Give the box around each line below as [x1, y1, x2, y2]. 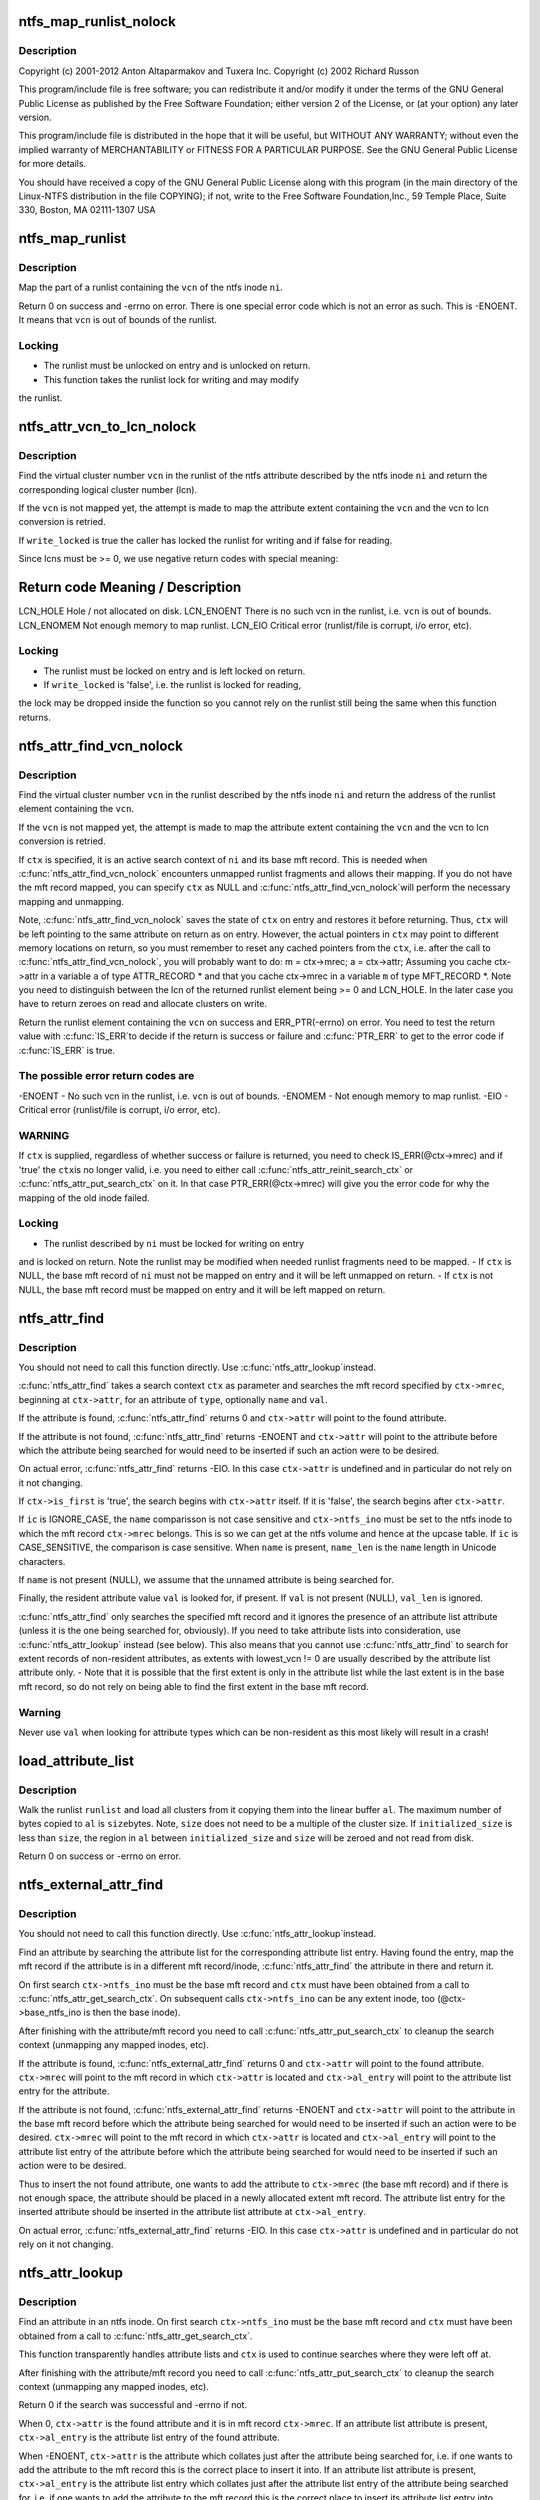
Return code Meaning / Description [18, 579, 242, 596]
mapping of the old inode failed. [18, 1191, 150, 1204]
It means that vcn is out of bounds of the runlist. [18, 314, 217, 326]
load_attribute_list [18, 1752, 135, 1769]
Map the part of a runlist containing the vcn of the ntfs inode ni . [18, 281, 284, 294]
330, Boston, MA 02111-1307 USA [18, 204, 156, 216]
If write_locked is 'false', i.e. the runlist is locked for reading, [43, 679, 302, 691]
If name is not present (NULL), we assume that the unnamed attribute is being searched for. [18, 1574, 394, 1586]
